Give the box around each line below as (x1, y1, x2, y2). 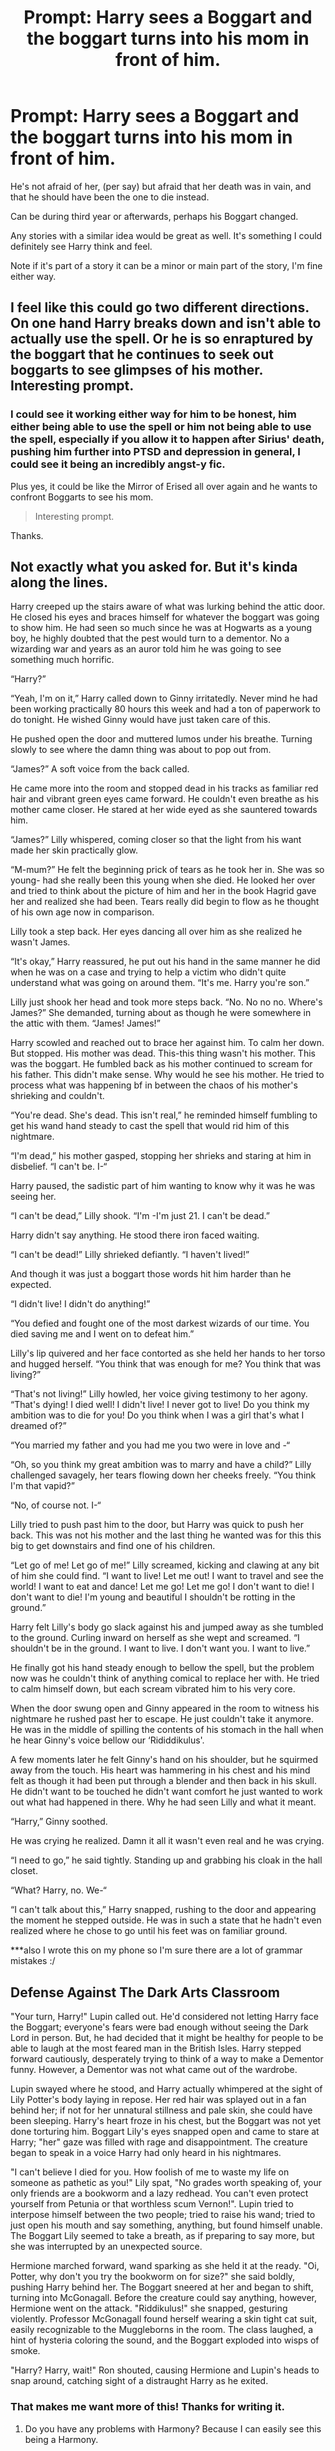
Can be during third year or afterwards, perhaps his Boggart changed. (10, 210, 299, 222)
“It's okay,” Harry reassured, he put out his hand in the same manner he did (10, 956, 321, 968)
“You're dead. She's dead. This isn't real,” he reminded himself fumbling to (10, 1109, 318, 1121)
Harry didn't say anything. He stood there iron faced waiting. (10, 1229, 260, 1241)
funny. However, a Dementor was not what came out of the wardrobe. (10, 2064, 298, 2076)
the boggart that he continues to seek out (10, 346, 274, 363)
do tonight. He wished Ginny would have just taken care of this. (10, 714, 272, 726)
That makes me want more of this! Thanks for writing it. (10, 2400, 286, 2414)
